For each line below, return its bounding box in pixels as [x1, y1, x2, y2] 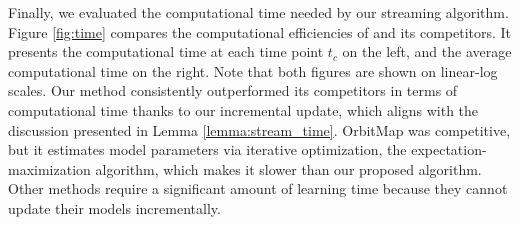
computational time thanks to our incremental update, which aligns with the [8, 99, 479, 120]
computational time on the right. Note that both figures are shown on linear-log [8, 60, 498, 81]
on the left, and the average [342, 41, 512, 62]
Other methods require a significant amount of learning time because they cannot [8, 178, 508, 199]
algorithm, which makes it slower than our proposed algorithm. [95, 158, 482, 179]
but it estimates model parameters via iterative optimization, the [8, 139, 407, 160]
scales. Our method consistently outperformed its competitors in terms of [8, 80, 458, 101]
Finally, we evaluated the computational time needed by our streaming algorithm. [8, 2, 509, 22]
